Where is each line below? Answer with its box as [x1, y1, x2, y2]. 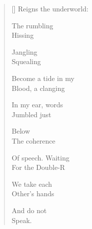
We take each [11, 178, 52, 189]
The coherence [11, 135, 55, 146]
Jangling [11, 46, 38, 57]
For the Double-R [11, 162, 65, 172]
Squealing [11, 56, 41, 67]
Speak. [11, 215, 32, 225]
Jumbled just [11, 109, 51, 119]
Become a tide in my [11, 73, 75, 83]
